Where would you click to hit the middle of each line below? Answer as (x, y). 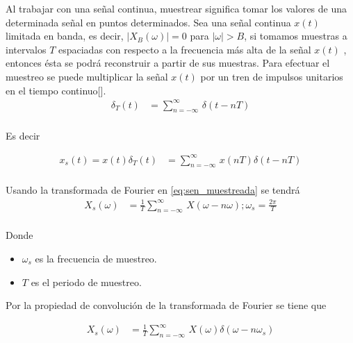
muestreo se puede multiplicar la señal (87, 76)
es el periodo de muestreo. (86, 282)
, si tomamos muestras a (296, 36)
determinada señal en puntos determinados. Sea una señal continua (148, 22)
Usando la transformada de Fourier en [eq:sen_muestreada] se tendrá (153, 190)
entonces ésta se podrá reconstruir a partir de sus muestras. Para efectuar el (168, 63)
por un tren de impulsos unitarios (272, 76)
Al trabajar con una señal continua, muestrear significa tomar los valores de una (176, 8)
